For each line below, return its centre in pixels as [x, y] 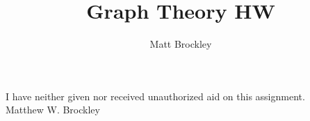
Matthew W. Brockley [53, 110]
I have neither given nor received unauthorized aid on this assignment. [155, 96]
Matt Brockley [181, 44]
